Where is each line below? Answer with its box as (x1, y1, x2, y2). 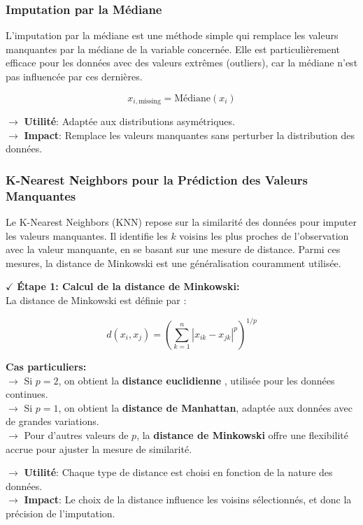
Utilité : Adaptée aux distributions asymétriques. (24, 114, 235, 129)
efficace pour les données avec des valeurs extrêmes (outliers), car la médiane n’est (6, 55, 358, 70)
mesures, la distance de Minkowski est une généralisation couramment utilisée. (6, 255, 341, 270)
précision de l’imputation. (6, 505, 115, 520)
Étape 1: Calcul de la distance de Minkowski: (17, 279, 240, 294)
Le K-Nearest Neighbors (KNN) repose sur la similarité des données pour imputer (6, 214, 357, 229)
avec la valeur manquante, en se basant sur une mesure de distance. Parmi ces (6, 242, 341, 257)
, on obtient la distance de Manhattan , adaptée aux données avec (58, 400, 353, 415)
